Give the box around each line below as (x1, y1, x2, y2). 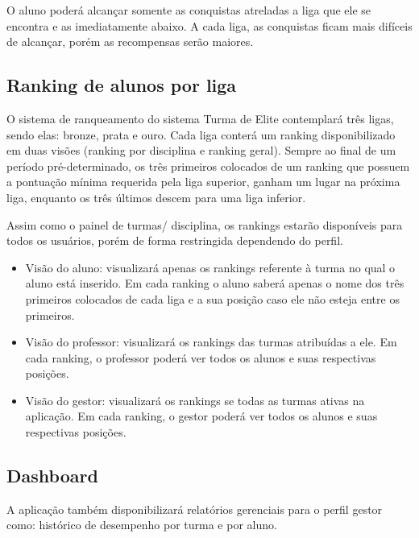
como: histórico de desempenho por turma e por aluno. (6, 516, 277, 533)
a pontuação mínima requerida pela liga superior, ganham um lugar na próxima (6, 173, 400, 190)
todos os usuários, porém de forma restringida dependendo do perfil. (6, 232, 343, 249)
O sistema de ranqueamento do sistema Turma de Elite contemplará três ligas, (6, 110, 394, 126)
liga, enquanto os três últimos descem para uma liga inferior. (6, 188, 306, 205)
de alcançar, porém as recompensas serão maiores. (6, 33, 254, 50)
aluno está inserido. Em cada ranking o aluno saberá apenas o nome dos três (25, 275, 404, 292)
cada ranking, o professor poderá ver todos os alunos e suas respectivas (25, 349, 376, 366)
